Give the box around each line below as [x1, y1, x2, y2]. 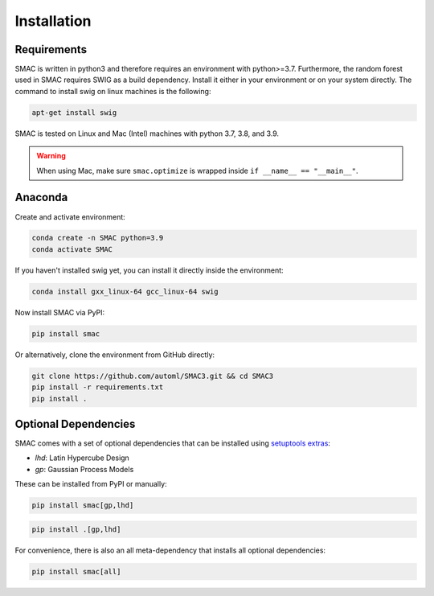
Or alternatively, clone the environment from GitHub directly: [14, 350, 215, 360]
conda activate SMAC [31, 245, 113, 253]
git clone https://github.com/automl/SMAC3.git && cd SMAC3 [31, 371, 274, 380]
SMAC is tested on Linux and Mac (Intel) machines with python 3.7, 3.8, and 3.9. [14, 129, 280, 138]
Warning [36, 151, 66, 161]
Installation [14, 12, 92, 30]
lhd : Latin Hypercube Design [35, 453, 130, 462]
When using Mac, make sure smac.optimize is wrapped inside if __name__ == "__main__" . [36, 166, 358, 175]
